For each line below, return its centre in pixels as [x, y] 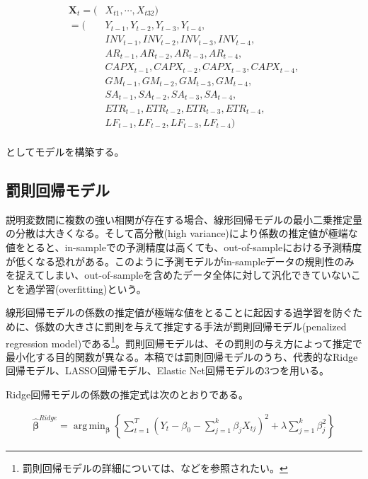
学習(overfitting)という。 [91, 288]
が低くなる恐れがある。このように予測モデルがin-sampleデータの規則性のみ [180, 261]
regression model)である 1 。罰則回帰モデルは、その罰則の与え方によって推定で [184, 342]
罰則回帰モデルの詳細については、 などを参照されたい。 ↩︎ [155, 467]
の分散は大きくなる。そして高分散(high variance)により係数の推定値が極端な [182, 233]
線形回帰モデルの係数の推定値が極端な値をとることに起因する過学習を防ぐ [179, 312]
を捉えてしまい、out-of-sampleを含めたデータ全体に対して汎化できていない [178, 275]
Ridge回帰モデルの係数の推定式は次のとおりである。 [127, 394]
